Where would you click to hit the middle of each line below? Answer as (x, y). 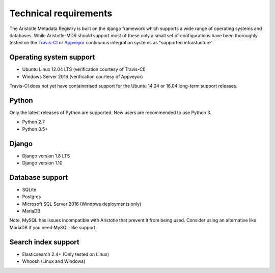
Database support (39, 178)
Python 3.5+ (35, 129)
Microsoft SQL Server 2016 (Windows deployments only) (82, 204)
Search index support (45, 242)
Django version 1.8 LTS (46, 156)
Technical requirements (61, 13)
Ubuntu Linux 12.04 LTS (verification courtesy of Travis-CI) (84, 69)
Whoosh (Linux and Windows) (54, 261)
